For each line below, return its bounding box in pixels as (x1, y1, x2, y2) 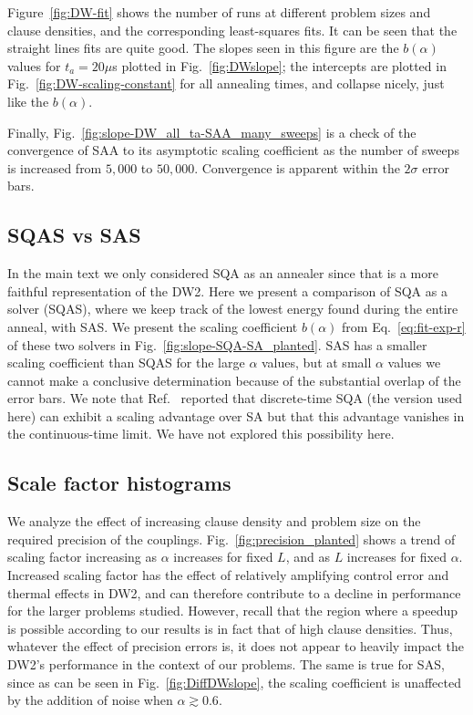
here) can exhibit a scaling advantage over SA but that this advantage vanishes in (7, 406, 465, 425)
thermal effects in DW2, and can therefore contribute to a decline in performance (7, 583, 461, 602)
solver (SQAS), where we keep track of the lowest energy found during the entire (7, 299, 458, 318)
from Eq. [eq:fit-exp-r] (342, 316, 466, 336)
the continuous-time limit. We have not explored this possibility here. (7, 424, 395, 443)
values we (387, 353, 441, 372)
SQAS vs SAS (7, 221, 141, 249)
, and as (285, 547, 330, 566)
